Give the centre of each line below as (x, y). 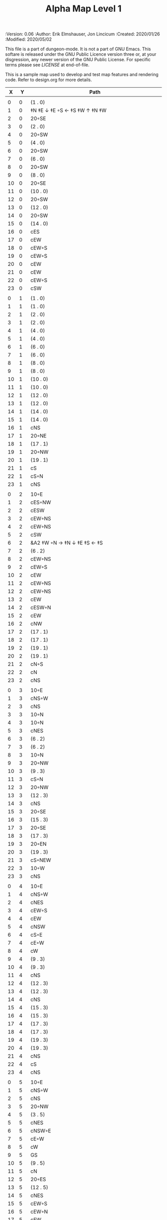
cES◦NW (41, 502)
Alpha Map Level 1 (83, 9)
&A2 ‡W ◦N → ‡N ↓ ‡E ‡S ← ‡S (67, 543)
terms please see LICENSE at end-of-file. (47, 65)
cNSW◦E (41, 1131)
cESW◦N (41, 608)
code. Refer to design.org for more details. (48, 80)
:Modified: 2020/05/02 (29, 39)
